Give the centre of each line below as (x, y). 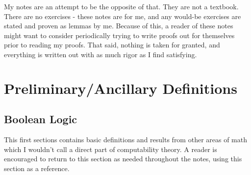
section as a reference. (37, 168)
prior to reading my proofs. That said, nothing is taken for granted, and (112, 45)
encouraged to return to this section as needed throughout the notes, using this (123, 159)
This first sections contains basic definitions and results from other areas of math (126, 140)
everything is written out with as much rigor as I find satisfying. (100, 54)
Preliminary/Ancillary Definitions (121, 88)
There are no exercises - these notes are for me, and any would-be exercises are (123, 16)
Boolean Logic (41, 119)
